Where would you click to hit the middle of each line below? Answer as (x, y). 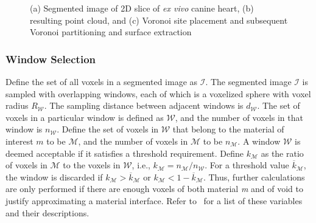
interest (19, 141)
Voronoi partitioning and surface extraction (111, 32)
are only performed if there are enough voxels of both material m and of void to (154, 189)
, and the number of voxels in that (239, 117)
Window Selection (51, 59)
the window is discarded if (54, 177)
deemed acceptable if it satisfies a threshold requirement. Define (125, 153)
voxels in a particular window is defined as (85, 117)
